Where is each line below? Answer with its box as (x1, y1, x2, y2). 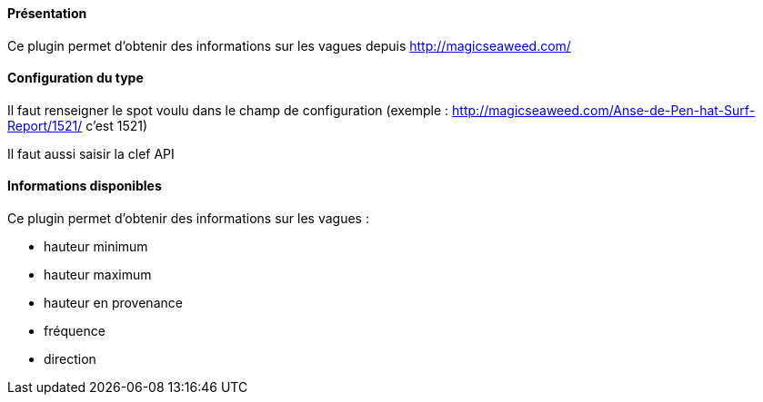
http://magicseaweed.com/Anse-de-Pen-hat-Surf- (452, 102, 756, 118)
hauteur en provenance (44, 295, 183, 311)
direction (44, 351, 96, 368)
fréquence (44, 323, 105, 339)
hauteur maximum (44, 267, 152, 283)
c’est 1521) (85, 117, 148, 133)
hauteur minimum (44, 239, 148, 255)
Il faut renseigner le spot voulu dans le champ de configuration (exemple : (7, 102, 449, 118)
